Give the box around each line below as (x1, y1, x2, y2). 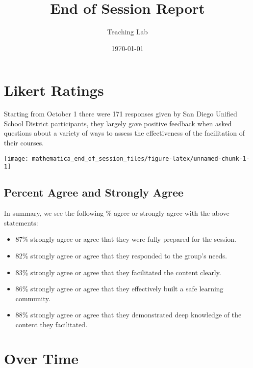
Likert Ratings (4, 80, 104, 100)
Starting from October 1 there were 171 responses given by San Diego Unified (4, 109, 237, 119)
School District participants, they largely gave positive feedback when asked (4, 118, 232, 128)
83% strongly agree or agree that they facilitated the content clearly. (15, 267, 221, 277)
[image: (4, 155, 29, 162)
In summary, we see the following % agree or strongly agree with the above (4, 208, 229, 218)
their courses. (4, 138, 44, 148)
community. (15, 293, 51, 303)
